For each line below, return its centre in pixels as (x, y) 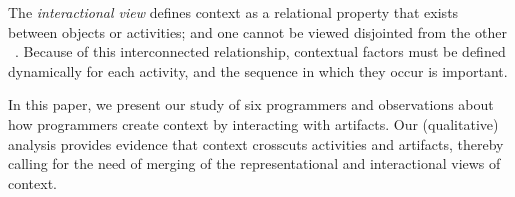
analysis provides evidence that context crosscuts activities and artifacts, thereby (256, 143)
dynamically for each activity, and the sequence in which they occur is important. (258, 70)
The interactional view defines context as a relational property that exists (233, 12)
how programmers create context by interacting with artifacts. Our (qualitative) (253, 123)
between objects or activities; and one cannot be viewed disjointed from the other (257, 31)
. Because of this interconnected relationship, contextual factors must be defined (260, 51)
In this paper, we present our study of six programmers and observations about (251, 104)
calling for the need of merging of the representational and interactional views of (254, 163)
